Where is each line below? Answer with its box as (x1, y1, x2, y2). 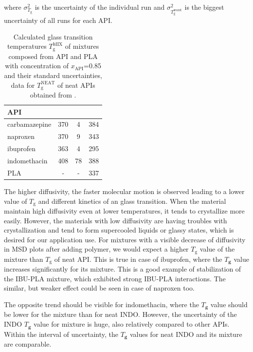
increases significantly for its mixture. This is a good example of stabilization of (4, 264, 241, 274)
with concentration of (5, 60, 69, 71)
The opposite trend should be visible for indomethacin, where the (4, 299, 199, 310)
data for (11, 79, 35, 90)
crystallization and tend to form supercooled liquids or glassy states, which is (4, 225, 234, 235)
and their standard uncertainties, (4, 70, 102, 80)
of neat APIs (57, 79, 95, 90)
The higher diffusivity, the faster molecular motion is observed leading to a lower (4, 186, 245, 196)
